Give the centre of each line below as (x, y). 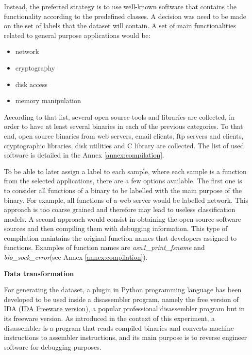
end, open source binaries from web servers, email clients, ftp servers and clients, (124, 135)
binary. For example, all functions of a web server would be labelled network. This (126, 200)
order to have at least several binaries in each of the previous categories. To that (124, 126)
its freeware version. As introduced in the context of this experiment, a (109, 318)
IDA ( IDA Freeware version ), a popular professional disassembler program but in (125, 309)
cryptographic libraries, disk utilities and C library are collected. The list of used (124, 145)
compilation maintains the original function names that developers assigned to (120, 238)
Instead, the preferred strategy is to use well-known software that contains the (120, 6)
